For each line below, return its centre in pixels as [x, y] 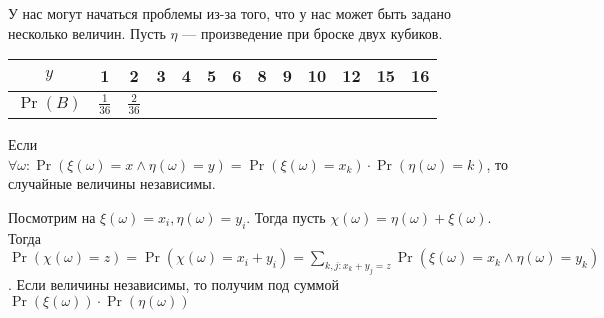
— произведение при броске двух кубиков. [312, 32]
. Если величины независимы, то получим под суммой [173, 283]
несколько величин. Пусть [87, 32]
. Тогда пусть [286, 216]
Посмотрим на [52, 216]
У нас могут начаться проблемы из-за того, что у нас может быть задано [229, 13]
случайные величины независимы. [112, 183]
